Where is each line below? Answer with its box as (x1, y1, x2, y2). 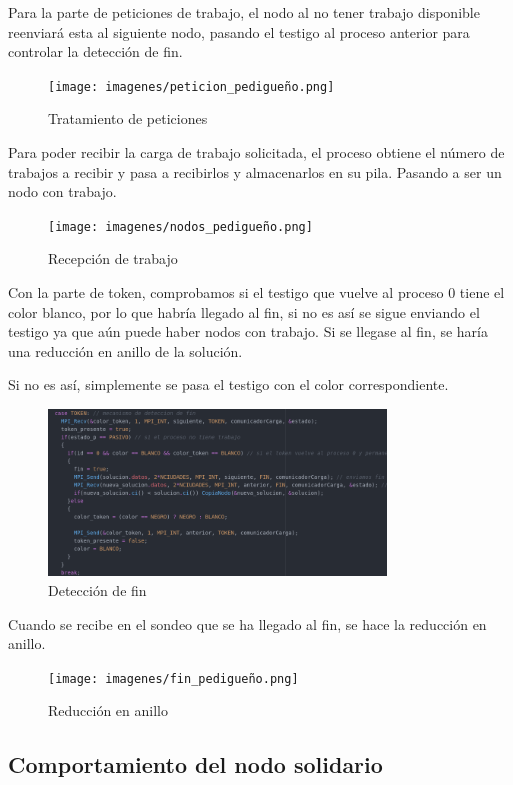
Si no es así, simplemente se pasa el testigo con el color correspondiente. (8, 374, 449, 395)
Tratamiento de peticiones (48, 108, 208, 129)
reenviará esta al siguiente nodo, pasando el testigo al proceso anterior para (8, 21, 470, 42)
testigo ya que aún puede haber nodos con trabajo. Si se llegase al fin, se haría (8, 321, 489, 342)
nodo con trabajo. (8, 181, 117, 202)
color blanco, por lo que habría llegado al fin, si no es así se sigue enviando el (8, 301, 480, 322)
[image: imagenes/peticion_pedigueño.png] (48, 79, 335, 94)
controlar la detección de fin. (8, 41, 183, 62)
